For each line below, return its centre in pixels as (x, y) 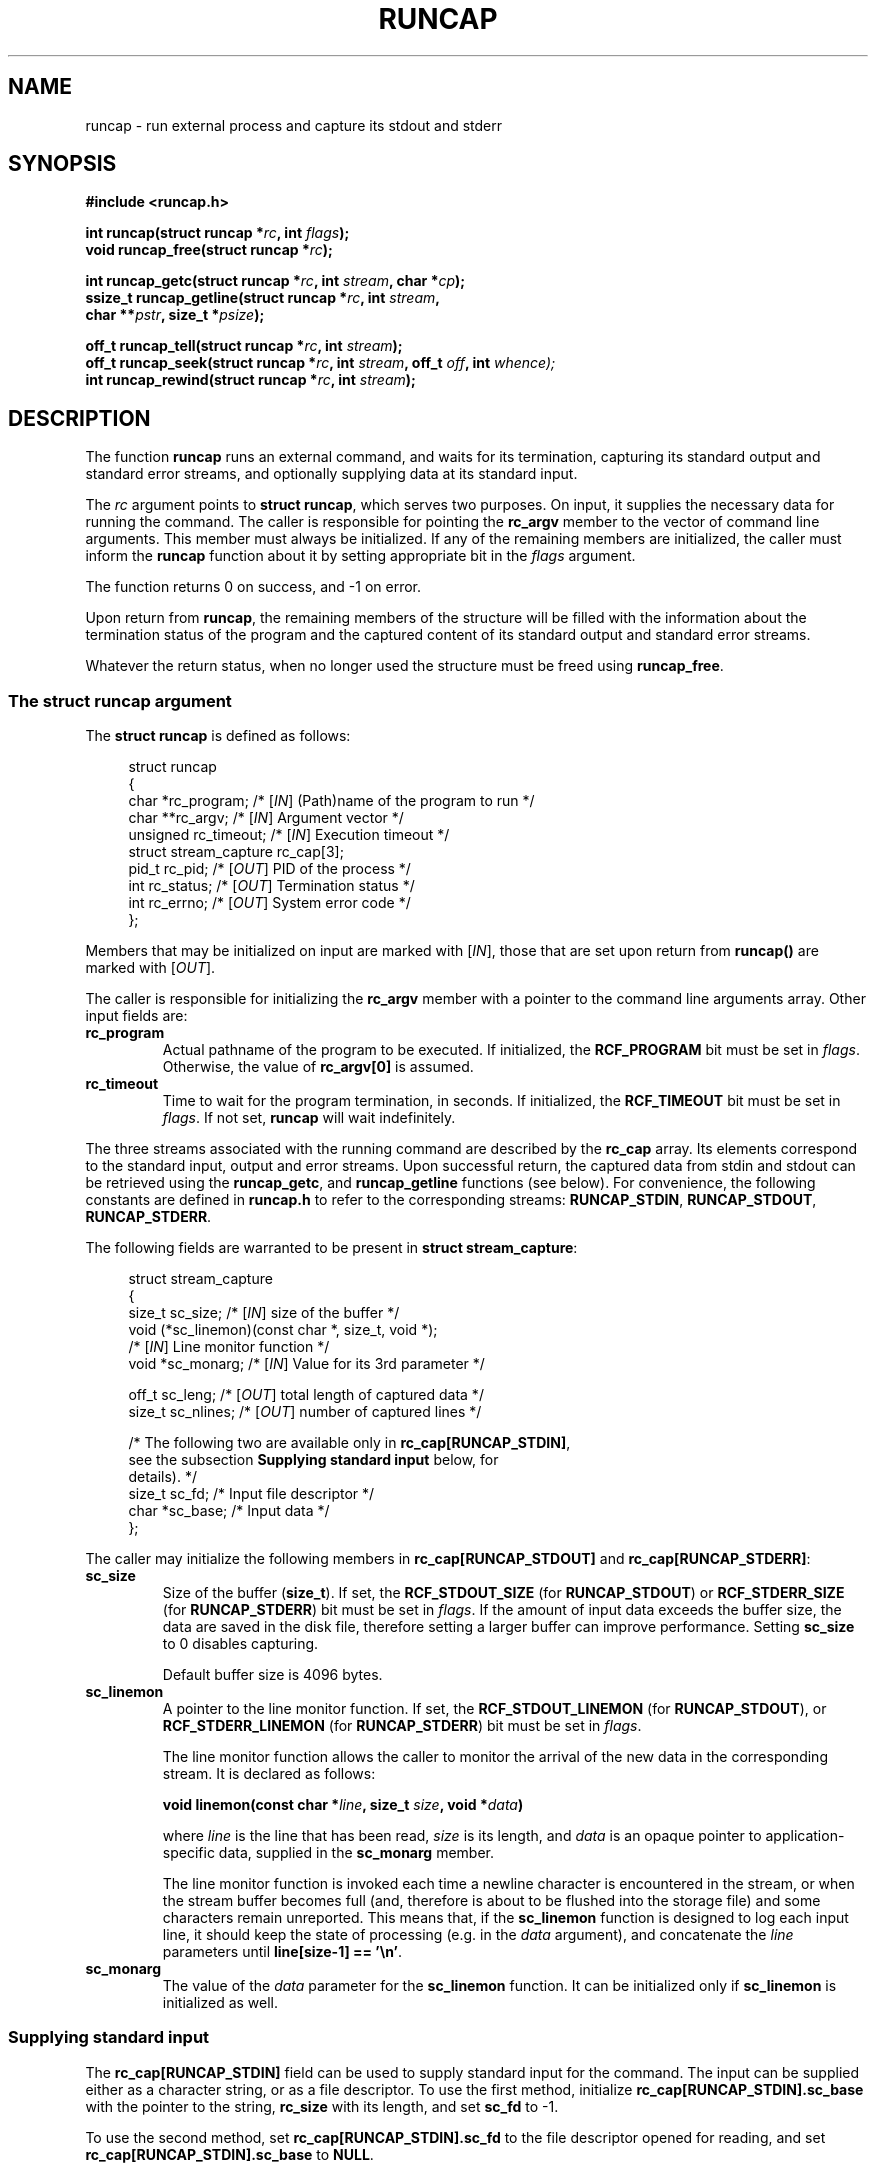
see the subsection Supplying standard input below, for (313, 1460)
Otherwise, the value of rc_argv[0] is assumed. (318, 1067)
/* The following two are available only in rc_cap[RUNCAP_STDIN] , (349, 1443)
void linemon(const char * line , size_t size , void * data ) (343, 1805)
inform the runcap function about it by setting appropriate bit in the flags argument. (360, 556)
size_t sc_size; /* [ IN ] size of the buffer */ (264, 1313)
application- (805, 1836)
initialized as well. (220, 2003)
